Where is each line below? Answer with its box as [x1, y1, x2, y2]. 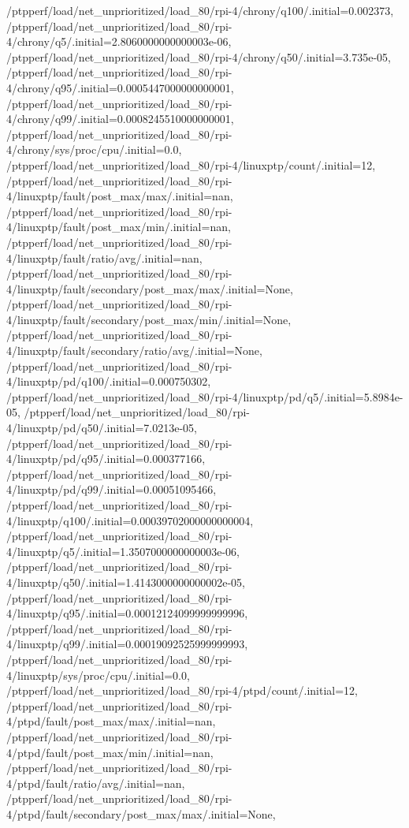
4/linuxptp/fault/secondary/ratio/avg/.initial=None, [6, 342, 262, 359]
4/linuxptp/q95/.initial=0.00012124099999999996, [6, 605, 248, 621]
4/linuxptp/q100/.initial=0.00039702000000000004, [6, 512, 254, 528]
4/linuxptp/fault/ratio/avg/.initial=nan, [6, 249, 203, 266]
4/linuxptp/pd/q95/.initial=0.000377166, [6, 450, 206, 467]
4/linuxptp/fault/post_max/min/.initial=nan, [6, 218, 231, 235]
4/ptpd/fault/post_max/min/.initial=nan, [6, 744, 214, 760]
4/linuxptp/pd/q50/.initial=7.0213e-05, [6, 420, 197, 436]
